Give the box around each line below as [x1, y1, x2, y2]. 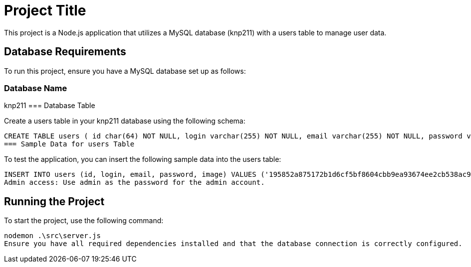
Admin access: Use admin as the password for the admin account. [4, 178, 265, 187]
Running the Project [4, 195, 105, 208]
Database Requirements [4, 45, 126, 58]
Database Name [4, 83, 67, 93]
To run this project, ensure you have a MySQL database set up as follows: [4, 66, 246, 75]
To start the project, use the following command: [4, 216, 164, 225]
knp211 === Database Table [4, 101, 95, 110]
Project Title [4, 2, 86, 19]
